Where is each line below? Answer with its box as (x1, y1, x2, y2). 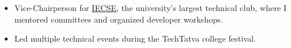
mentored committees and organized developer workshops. (14, 13, 223, 25)
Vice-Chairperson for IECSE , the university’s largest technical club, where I (14, 2, 287, 13)
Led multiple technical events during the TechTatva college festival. (14, 32, 256, 45)
